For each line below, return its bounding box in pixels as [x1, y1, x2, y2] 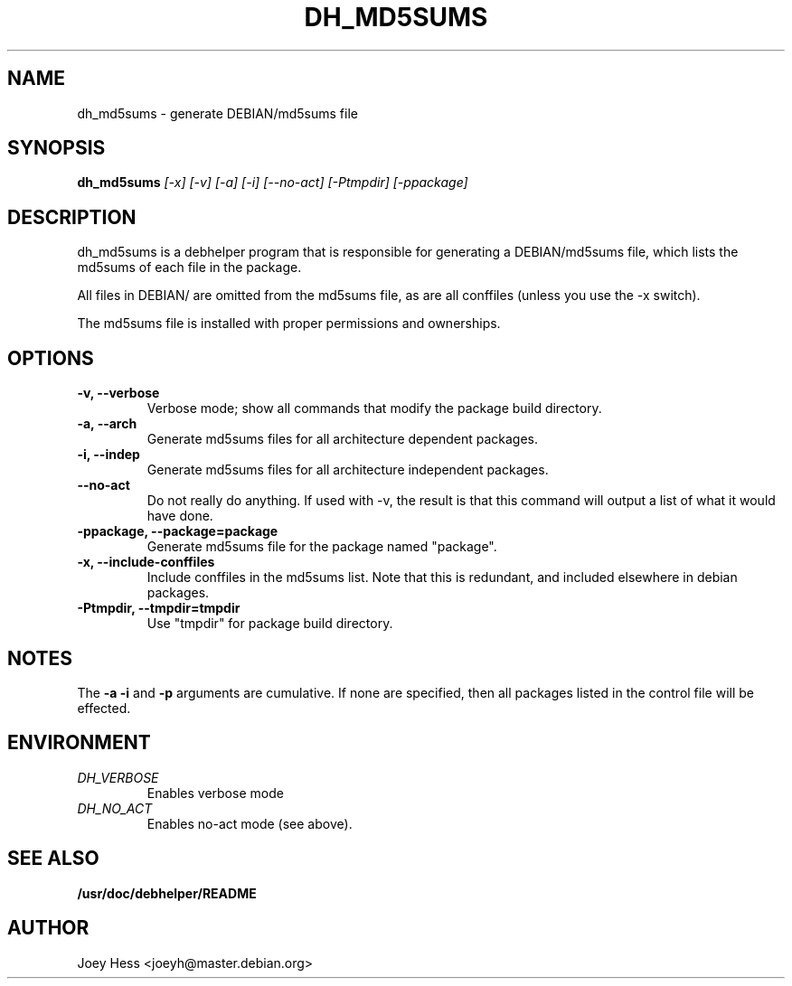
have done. [146, 508, 213, 524]
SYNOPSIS [7, 136, 106, 160]
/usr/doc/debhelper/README [77, 885, 257, 901]
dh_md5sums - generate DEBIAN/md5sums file [77, 105, 358, 121]
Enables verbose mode [146, 784, 284, 801]
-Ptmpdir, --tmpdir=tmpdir [77, 600, 240, 616]
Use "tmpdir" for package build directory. [146, 615, 393, 632]
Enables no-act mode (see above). [146, 815, 353, 831]
